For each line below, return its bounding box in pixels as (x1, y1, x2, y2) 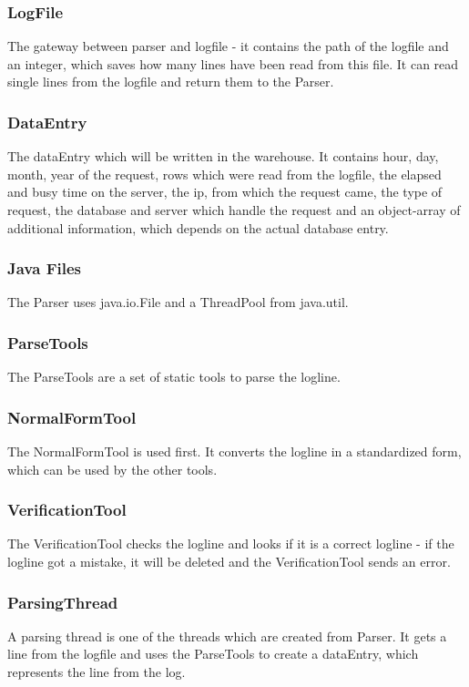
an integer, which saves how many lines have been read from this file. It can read (7, 54, 459, 73)
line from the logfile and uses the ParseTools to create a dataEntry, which (7, 644, 419, 663)
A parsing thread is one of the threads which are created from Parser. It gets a (7, 626, 447, 645)
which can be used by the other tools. (7, 459, 218, 478)
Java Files (7, 257, 81, 280)
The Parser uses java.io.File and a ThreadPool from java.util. (7, 292, 349, 312)
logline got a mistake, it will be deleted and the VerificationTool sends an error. (7, 552, 451, 571)
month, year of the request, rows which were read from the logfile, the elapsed (7, 164, 442, 183)
